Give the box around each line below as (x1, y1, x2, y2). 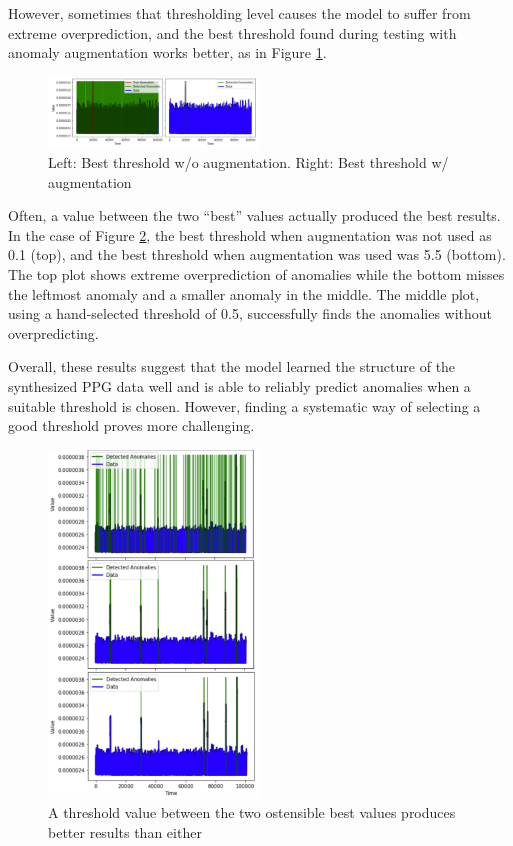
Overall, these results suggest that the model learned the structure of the (8, 356, 456, 377)
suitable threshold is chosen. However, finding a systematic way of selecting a (8, 395, 481, 416)
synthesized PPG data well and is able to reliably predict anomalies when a (8, 375, 471, 396)
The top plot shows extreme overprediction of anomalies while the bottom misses (8, 263, 505, 284)
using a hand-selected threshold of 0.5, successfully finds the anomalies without (8, 303, 493, 324)
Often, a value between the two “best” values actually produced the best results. (8, 205, 501, 226)
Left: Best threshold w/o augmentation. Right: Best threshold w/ (48, 152, 449, 172)
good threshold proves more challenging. (8, 415, 255, 436)
